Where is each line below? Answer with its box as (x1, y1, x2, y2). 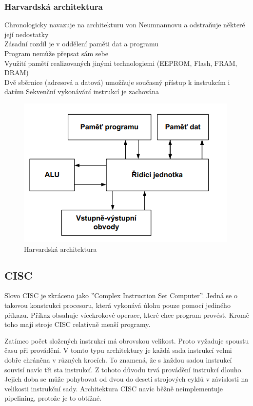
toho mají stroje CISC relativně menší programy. (4, 319, 151, 329)
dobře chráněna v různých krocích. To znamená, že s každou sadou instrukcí (4, 354, 232, 365)
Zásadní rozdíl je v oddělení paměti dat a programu (4, 39, 158, 49)
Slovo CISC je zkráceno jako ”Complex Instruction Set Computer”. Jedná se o (4, 290, 237, 301)
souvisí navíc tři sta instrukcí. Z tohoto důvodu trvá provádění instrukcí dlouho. (4, 364, 243, 374)
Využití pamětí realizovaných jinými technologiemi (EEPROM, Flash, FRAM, (4, 58, 237, 68)
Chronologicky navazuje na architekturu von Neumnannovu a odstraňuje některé (4, 20, 245, 30)
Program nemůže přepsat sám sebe (4, 48, 108, 58)
